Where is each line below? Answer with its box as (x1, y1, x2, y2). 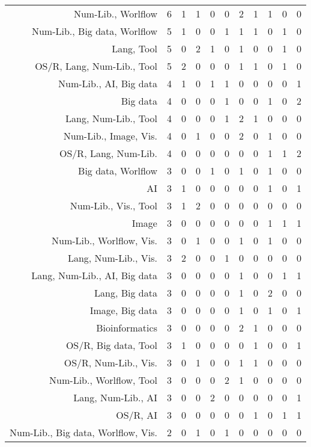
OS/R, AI (116, 408, 157, 422)
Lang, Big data (94, 286, 157, 300)
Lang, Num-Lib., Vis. (67, 251, 157, 265)
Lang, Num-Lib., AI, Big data (31, 268, 157, 282)
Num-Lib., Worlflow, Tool (49, 373, 157, 387)
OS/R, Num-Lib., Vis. (64, 356, 157, 369)
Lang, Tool (112, 42, 157, 55)
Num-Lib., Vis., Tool (70, 199, 157, 212)
